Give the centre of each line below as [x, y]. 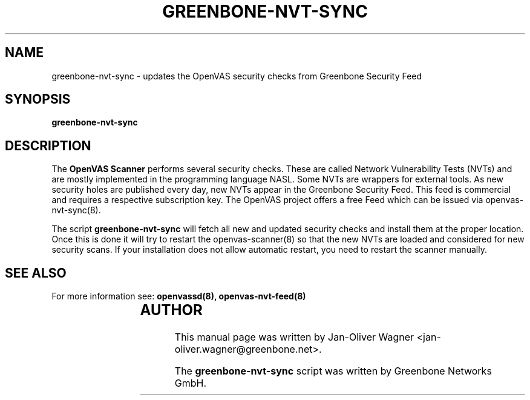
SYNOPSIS [38, 99]
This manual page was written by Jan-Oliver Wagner [294, 337]
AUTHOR [171, 310]
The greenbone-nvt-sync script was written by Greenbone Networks [333, 371]
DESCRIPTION [48, 145]
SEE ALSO [36, 273]
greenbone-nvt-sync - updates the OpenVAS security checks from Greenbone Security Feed [237, 76]
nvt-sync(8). [76, 210]
